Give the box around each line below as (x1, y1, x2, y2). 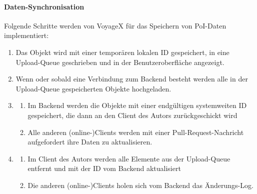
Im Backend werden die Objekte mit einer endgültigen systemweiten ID (27, 100, 247, 110)
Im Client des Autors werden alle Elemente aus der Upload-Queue (27, 153, 230, 163)
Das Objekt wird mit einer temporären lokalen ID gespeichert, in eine (15, 46, 229, 57)
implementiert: (4, 30, 49, 40)
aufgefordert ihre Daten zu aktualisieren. (27, 136, 152, 147)
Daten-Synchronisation (4, 1, 84, 11)
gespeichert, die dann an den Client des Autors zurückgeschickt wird (27, 109, 237, 120)
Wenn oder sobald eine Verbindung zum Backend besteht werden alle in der (15, 73, 248, 84)
